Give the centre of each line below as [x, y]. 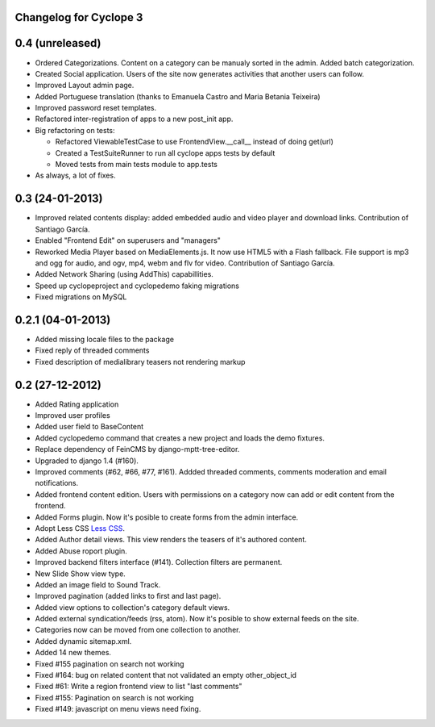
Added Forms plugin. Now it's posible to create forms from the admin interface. [167, 517]
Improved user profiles [72, 416]
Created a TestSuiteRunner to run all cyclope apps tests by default [165, 153]
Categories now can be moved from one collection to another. [138, 630]
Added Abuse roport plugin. [81, 551]
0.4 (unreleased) [58, 43]
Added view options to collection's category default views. [133, 607]
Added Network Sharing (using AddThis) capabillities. [124, 274]
